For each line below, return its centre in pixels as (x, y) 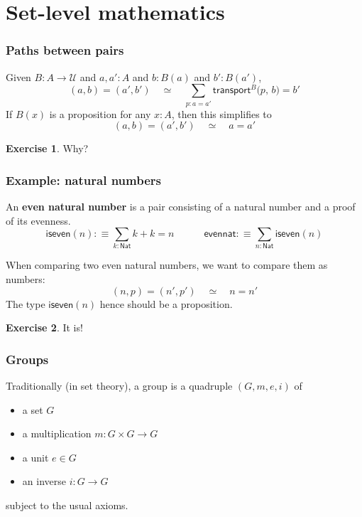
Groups (27, 359)
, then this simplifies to (221, 113)
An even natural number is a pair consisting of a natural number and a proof (181, 206)
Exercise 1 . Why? (47, 148)
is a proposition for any (100, 113)
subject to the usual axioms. (67, 505)
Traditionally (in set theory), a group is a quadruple (119, 386)
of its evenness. (38, 220)
